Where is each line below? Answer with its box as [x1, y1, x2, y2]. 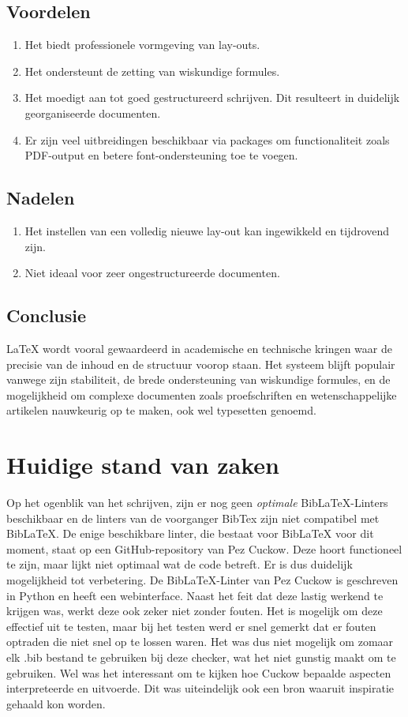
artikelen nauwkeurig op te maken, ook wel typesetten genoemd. [6, 402, 316, 419]
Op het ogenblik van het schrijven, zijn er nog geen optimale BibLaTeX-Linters [6, 494, 388, 511]
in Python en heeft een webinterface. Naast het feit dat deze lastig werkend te [6, 587, 384, 603]
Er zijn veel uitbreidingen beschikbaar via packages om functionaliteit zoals [24, 131, 390, 148]
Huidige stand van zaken [6, 449, 279, 481]
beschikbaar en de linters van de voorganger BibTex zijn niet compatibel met [6, 509, 380, 526]
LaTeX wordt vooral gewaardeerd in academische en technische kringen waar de [6, 340, 392, 356]
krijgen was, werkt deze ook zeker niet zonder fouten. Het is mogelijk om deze [6, 603, 383, 619]
